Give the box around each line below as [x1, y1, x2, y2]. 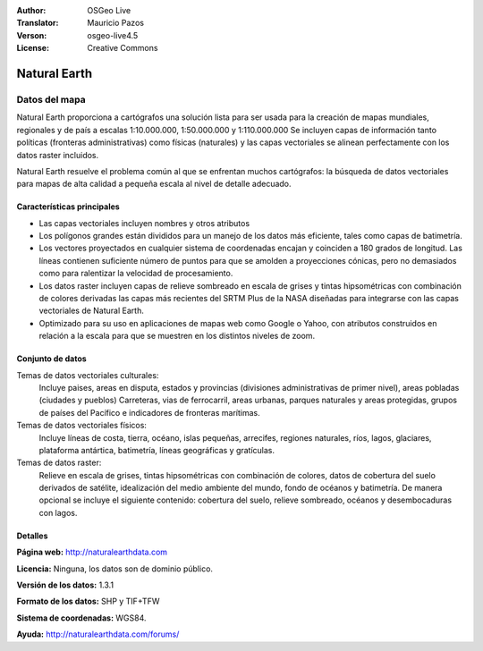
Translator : [16, 18, 59, 29]
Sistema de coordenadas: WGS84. [16, 613, 147, 623]
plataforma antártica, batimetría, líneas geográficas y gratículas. [38, 444, 275, 455]
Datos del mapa [16, 93, 86, 106]
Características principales [16, 201, 120, 212]
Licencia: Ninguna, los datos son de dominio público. [16, 563, 214, 574]
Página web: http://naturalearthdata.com [16, 546, 168, 558]
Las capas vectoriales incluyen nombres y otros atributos [38, 217, 250, 228]
